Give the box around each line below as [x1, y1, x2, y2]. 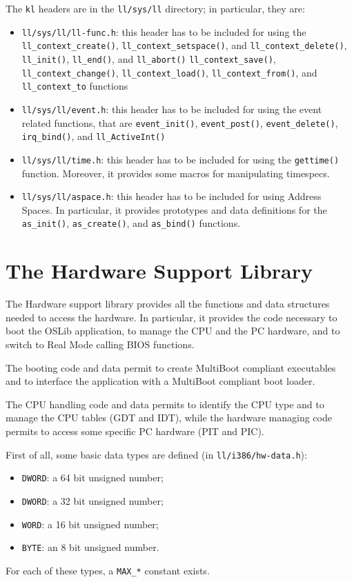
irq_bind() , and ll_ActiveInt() [21, 129, 166, 143]
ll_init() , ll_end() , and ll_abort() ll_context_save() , [21, 51, 276, 66]
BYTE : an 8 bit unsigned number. [21, 540, 159, 554]
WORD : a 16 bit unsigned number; [21, 516, 159, 531]
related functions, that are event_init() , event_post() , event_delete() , [21, 115, 338, 130]
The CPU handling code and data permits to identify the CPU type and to [6, 397, 324, 411]
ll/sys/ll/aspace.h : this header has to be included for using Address [21, 189, 322, 203]
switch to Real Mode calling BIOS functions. [6, 337, 195, 351]
